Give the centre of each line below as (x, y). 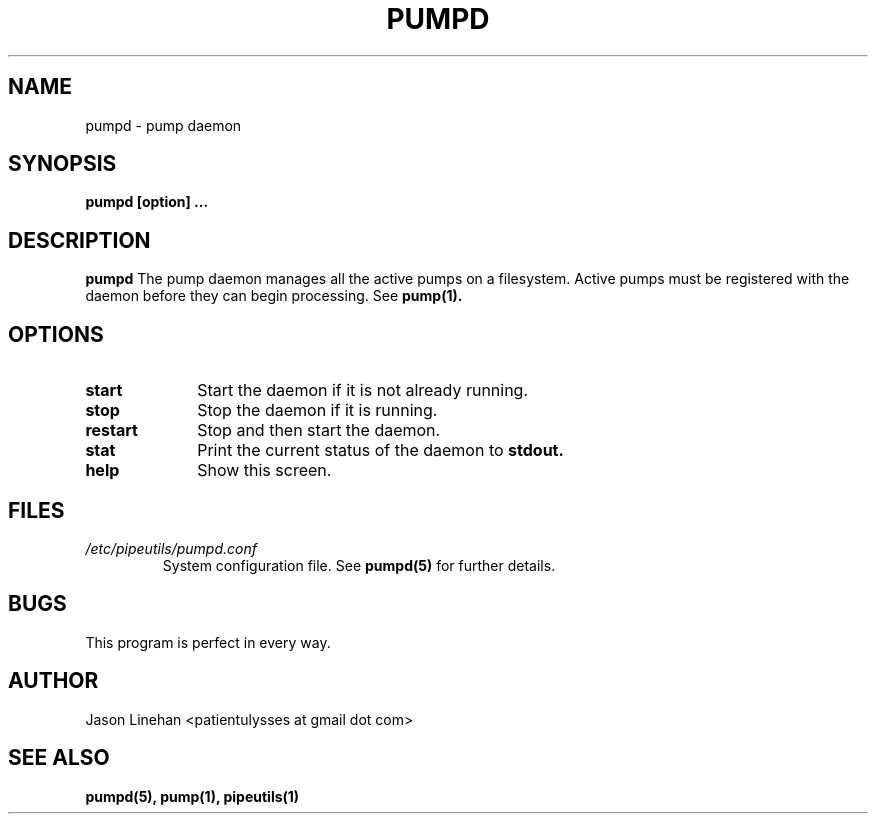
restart (111, 430)
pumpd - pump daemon (163, 125)
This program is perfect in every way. (208, 642)
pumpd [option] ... (147, 202)
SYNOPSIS (62, 164)
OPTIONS (56, 334)
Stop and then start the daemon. (319, 430)
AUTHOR (53, 681)
